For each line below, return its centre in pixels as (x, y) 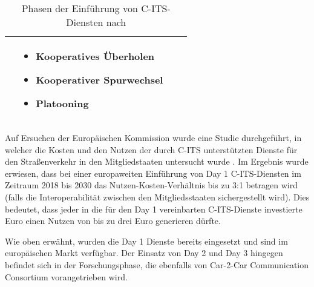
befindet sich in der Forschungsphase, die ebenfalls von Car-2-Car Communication (157, 264)
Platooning (62, 103)
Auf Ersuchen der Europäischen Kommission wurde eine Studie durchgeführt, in (153, 137)
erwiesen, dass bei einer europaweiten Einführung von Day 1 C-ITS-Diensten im (153, 173)
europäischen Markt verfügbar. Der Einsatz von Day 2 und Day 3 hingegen (144, 253)
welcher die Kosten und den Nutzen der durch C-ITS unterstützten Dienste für (151, 149)
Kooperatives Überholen (95, 56)
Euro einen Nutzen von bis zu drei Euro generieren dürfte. (113, 221)
